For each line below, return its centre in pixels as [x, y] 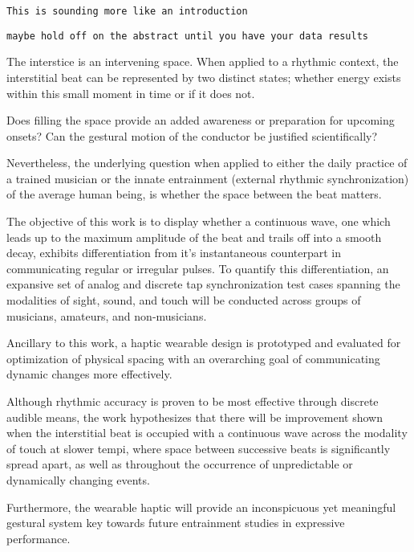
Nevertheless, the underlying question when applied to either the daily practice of [207, 163]
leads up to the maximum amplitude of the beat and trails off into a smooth [194, 237]
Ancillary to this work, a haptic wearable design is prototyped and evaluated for [204, 343]
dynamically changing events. [78, 479]
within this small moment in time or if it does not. [131, 93]
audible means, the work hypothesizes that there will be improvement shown [195, 417]
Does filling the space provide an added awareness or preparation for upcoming [201, 120]
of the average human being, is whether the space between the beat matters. [194, 194]
